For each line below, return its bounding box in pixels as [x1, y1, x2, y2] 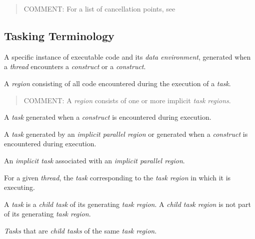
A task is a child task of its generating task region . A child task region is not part [4, 198, 251, 209]
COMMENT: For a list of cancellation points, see [23, 4, 175, 14]
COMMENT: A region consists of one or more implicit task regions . [23, 95, 231, 105]
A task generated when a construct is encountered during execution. [4, 112, 211, 122]
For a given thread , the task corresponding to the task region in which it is [4, 172, 231, 182]
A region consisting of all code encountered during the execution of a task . [4, 78, 231, 88]
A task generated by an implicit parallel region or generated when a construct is [4, 128, 248, 139]
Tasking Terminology [4, 28, 114, 43]
